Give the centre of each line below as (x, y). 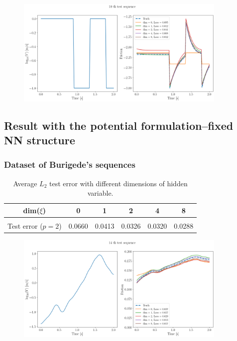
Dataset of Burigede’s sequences (70, 165)
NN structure (40, 140)
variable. (100, 193)
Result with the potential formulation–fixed (119, 125)
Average (25, 183)
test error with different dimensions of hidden (118, 183)
